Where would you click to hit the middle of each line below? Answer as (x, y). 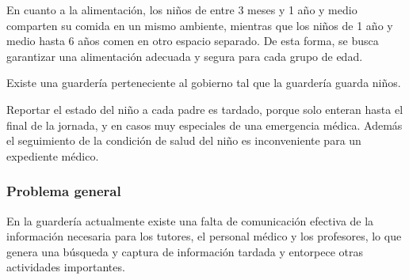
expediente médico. (53, 155)
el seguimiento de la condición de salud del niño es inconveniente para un (184, 140)
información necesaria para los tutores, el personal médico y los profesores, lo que (204, 236)
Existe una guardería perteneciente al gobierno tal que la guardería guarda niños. (204, 83)
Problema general (64, 191)
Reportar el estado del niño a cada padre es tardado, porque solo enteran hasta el (205, 109)
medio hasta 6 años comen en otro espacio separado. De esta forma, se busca (193, 41)
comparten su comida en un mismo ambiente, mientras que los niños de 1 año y (200, 25)
